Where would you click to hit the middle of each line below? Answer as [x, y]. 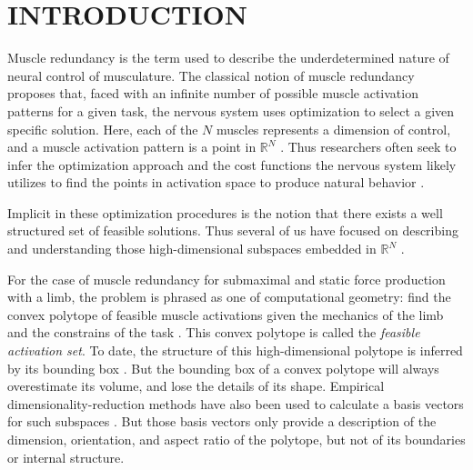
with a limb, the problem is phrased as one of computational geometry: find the [229, 297]
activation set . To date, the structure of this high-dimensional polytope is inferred [235, 350]
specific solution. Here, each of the [103, 129]
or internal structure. [66, 457]
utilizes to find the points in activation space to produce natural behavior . [216, 182]
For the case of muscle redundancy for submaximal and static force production [226, 279]
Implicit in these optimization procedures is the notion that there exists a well [225, 212]
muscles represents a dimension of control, [333, 129]
